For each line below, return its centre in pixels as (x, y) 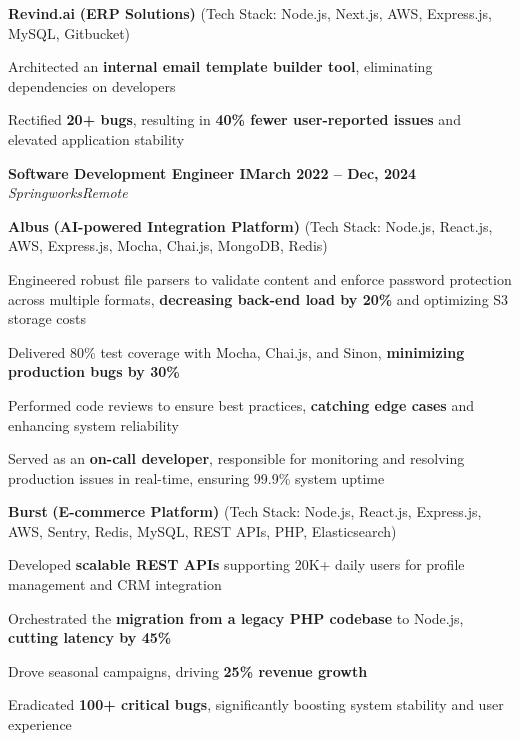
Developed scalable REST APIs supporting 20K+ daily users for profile (236, 564)
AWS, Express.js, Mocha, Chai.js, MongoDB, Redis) (168, 245)
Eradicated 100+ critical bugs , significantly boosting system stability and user (256, 704)
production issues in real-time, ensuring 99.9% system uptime (196, 477)
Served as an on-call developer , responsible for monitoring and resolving (236, 458)
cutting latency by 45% (90, 637)
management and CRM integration (115, 584)
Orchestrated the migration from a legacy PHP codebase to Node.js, (236, 617)
